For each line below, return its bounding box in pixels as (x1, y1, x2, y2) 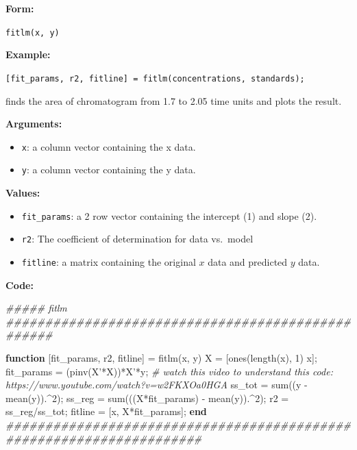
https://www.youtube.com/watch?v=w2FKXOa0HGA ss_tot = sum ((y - (5, 377, 308, 392)
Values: (5, 186, 40, 199)
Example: (5, 47, 51, 62)
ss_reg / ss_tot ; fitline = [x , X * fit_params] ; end (5, 404, 207, 418)
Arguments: (5, 116, 62, 131)
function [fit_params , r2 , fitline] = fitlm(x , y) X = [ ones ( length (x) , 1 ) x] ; (5, 350, 317, 364)
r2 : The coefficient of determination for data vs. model (21, 232, 254, 246)
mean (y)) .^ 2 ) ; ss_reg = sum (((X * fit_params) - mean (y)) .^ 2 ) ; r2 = (5, 390, 289, 405)
